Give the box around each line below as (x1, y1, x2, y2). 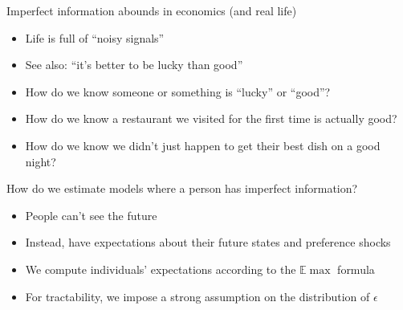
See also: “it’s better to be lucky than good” (25, 56, 243, 73)
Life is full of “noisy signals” (25, 29, 165, 46)
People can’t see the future (25, 206, 157, 223)
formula (337, 260, 375, 277)
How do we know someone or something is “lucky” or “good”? (25, 83, 331, 100)
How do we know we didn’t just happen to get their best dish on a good (25, 137, 381, 153)
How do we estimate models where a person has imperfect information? (6, 180, 358, 197)
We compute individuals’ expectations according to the (25, 260, 296, 277)
